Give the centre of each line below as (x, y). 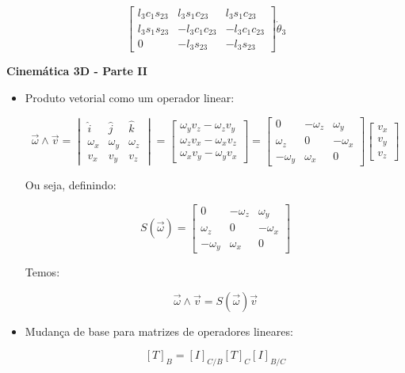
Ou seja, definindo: (71, 185)
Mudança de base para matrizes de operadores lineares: (159, 331)
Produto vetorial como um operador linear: (130, 98)
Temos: (42, 272)
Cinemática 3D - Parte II (77, 71)
